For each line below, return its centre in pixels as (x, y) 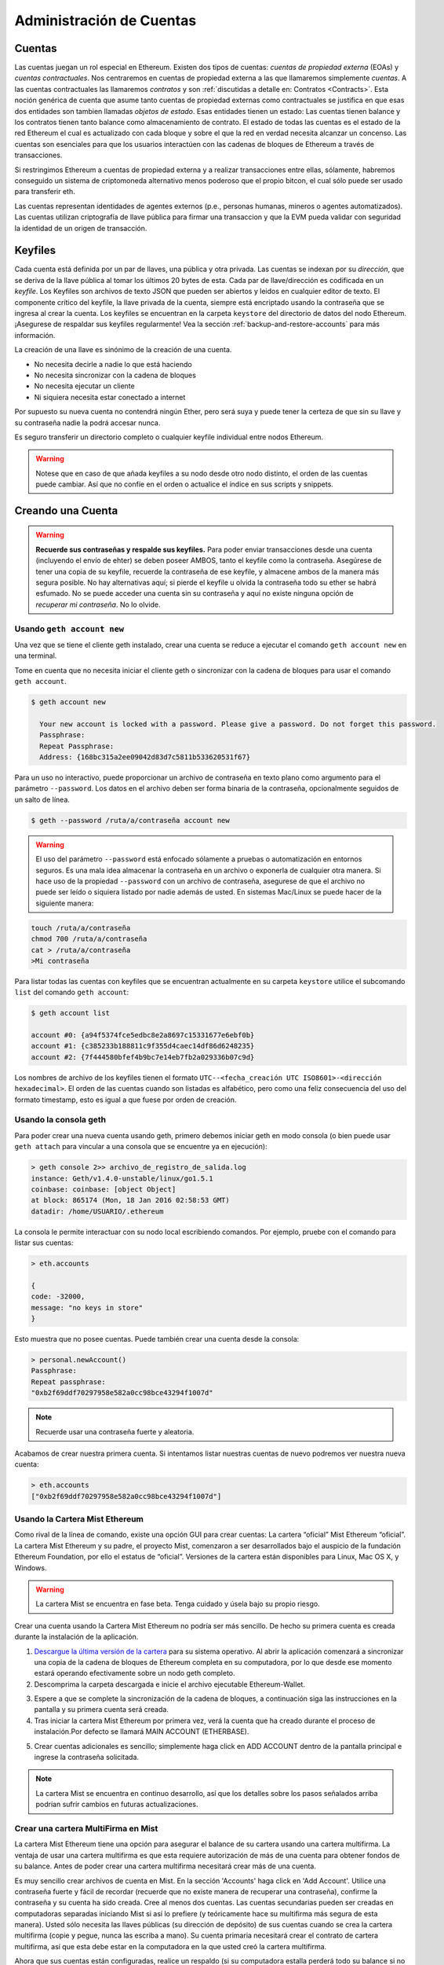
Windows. (31, 1567)
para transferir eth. (45, 192)
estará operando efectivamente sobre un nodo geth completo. (135, 1673)
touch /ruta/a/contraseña (81, 928)
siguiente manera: (65, 903)
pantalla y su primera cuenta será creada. (101, 1710)
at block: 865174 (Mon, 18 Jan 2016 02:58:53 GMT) (131, 1200)
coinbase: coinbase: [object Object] (104, 1189)
